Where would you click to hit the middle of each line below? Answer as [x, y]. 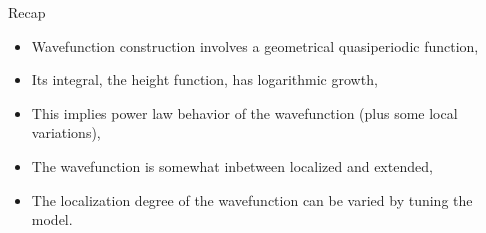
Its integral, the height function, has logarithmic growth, [204, 79]
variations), [66, 132]
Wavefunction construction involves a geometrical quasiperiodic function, [255, 45]
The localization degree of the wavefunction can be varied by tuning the [252, 199]
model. [52, 219]
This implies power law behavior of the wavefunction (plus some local [244, 112]
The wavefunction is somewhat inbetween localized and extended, [232, 165]
